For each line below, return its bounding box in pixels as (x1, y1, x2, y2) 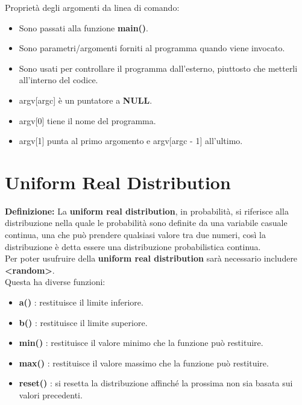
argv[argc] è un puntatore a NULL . (19, 93, 153, 106)
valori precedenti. (19, 389, 83, 401)
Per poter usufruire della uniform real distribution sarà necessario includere (5, 252, 298, 265)
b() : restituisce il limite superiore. (19, 316, 148, 328)
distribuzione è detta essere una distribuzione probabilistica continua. (5, 240, 261, 253)
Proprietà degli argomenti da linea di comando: (5, 1, 180, 13)
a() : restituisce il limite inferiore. (19, 296, 143, 309)
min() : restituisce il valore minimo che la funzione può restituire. (19, 336, 263, 349)
